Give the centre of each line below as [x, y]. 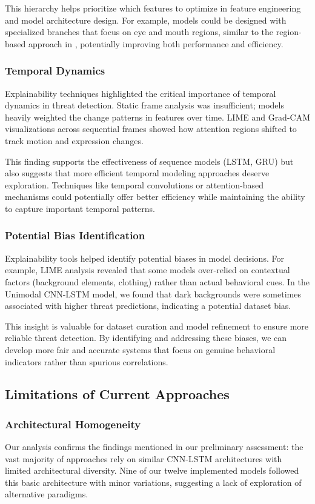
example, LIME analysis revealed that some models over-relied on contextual [148, 270]
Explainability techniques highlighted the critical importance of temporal [141, 93]
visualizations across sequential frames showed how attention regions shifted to [151, 129]
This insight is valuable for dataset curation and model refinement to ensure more [157, 326]
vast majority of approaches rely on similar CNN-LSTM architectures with [144, 458]
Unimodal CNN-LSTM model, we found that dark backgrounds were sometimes [153, 293]
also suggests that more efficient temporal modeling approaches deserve [137, 173]
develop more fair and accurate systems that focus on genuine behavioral [140, 349]
